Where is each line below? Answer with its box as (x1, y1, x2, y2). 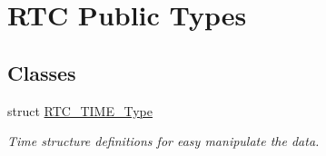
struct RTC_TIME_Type (7, 101, 153, 120)
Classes (7, 58, 76, 86)
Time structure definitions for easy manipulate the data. (7, 132, 320, 151)
